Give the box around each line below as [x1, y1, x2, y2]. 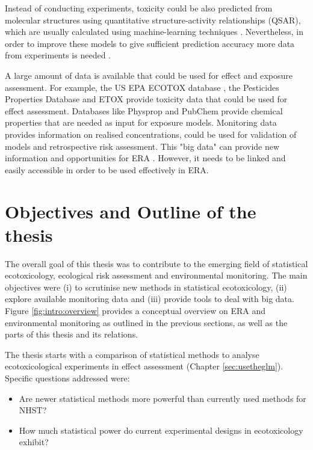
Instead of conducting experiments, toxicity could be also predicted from [5, 2, 273, 14]
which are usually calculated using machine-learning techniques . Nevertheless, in [5, 25, 303, 38]
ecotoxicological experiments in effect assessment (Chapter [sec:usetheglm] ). [5, 360, 284, 372]
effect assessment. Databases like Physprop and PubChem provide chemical [5, 104, 283, 117]
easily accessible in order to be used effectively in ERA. [5, 163, 209, 176]
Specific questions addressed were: [5, 371, 130, 384]
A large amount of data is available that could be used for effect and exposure [5, 69, 293, 81]
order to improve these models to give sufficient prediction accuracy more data [5, 37, 295, 49]
